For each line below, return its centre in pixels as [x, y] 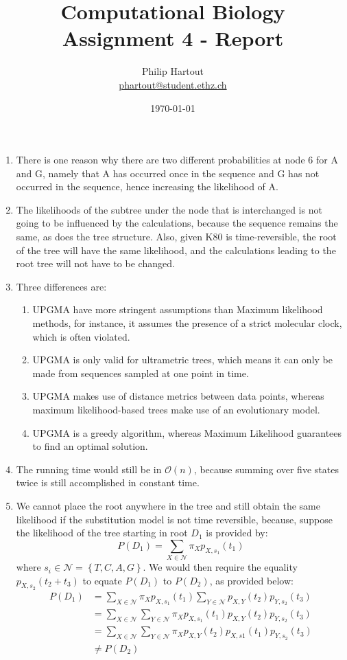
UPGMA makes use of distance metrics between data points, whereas [178, 396]
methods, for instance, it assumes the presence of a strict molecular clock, [187, 323]
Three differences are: [61, 286]
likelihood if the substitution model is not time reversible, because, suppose [174, 519]
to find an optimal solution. [90, 446]
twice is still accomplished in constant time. [108, 482]
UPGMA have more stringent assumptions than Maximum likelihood [178, 309]
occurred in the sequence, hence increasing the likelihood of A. [147, 186]
